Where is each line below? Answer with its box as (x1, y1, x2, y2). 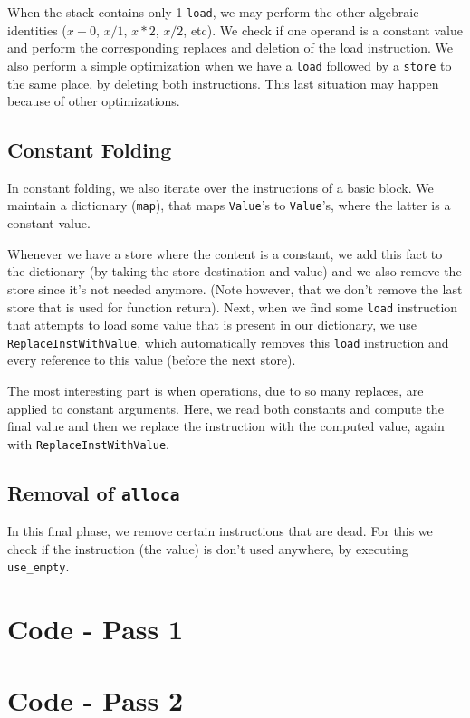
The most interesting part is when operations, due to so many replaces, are (7, 381, 424, 400)
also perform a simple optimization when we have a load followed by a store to (7, 55, 452, 74)
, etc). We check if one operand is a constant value (183, 20, 463, 39)
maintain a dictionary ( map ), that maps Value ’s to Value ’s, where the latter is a (7, 196, 451, 215)
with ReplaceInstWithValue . (7, 434, 169, 453)
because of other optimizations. (7, 91, 180, 110)
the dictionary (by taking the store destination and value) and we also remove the (7, 262, 462, 281)
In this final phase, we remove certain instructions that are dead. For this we (7, 522, 433, 541)
